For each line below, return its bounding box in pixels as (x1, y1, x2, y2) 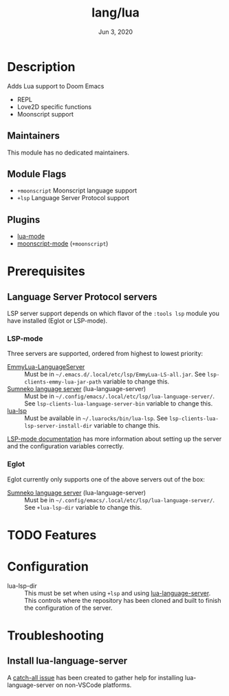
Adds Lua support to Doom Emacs (7, 81, 105, 90)
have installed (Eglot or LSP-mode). (7, 317, 108, 325)
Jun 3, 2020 (98, 28, 133, 36)
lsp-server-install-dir (24, 423, 93, 430)
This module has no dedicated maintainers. (7, 148, 129, 157)
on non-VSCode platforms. (56, 681, 132, 689)
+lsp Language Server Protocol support (17, 194, 129, 202)
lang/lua (91, 5, 140, 21)
